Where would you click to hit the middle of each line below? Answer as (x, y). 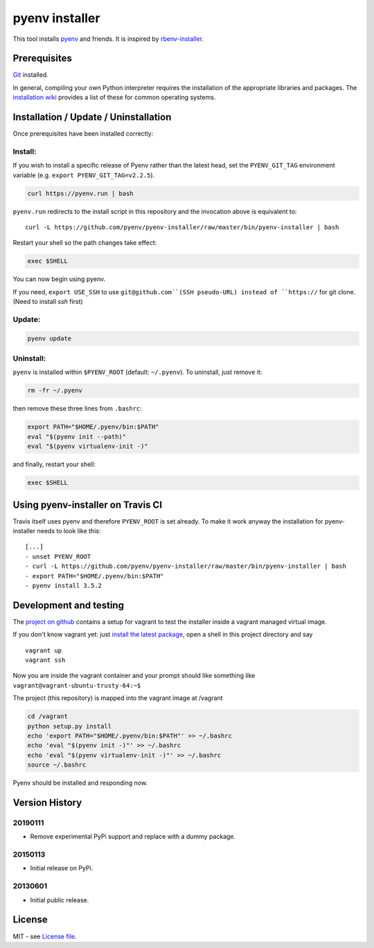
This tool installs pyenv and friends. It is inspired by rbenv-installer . (108, 39)
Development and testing (69, 605)
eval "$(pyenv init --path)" (77, 437)
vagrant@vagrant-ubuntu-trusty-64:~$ (77, 685)
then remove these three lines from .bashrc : (77, 409)
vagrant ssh (45, 660)
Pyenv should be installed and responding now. (80, 783)
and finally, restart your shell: (54, 465)
